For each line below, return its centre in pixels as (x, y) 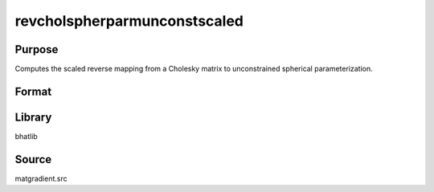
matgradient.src (41, 178)
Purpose (37, 49)
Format (33, 91)
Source (33, 159)
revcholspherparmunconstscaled (129, 21)
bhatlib (26, 136)
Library (33, 117)
